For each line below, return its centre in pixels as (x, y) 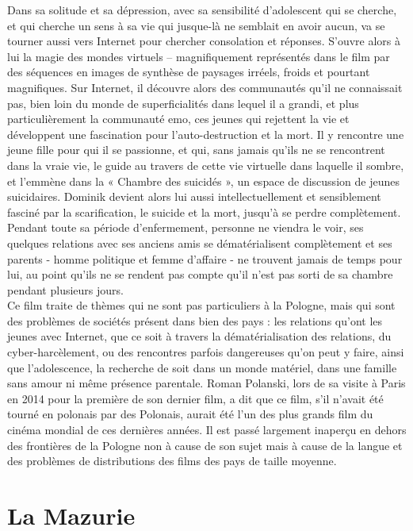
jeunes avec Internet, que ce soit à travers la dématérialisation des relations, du (199, 336)
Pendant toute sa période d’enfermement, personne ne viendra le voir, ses (185, 227)
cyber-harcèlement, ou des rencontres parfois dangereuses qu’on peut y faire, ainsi (206, 352)
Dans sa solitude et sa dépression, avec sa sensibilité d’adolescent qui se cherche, (202, 10)
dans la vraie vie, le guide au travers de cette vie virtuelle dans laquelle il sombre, (206, 165)
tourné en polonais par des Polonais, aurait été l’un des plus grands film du (190, 414)
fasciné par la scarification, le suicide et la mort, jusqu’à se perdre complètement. (204, 212)
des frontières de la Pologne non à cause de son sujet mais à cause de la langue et (205, 445)
